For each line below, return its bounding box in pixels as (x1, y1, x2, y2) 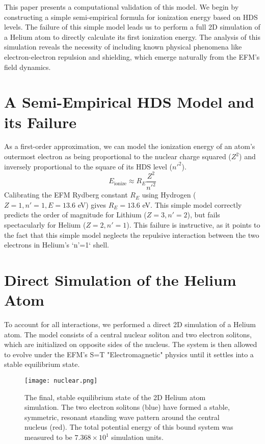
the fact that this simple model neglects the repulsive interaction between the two (4, 229, 259, 240)
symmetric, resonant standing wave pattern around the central (24, 411, 220, 422)
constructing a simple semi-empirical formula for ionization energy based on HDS (4, 11, 258, 22)
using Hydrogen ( (142, 189, 196, 200)
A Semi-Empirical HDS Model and (4, 91, 254, 112)
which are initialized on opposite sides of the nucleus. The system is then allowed (4, 339, 257, 350)
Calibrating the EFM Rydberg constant (4, 189, 128, 200)
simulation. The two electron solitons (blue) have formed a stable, (24, 402, 230, 412)
